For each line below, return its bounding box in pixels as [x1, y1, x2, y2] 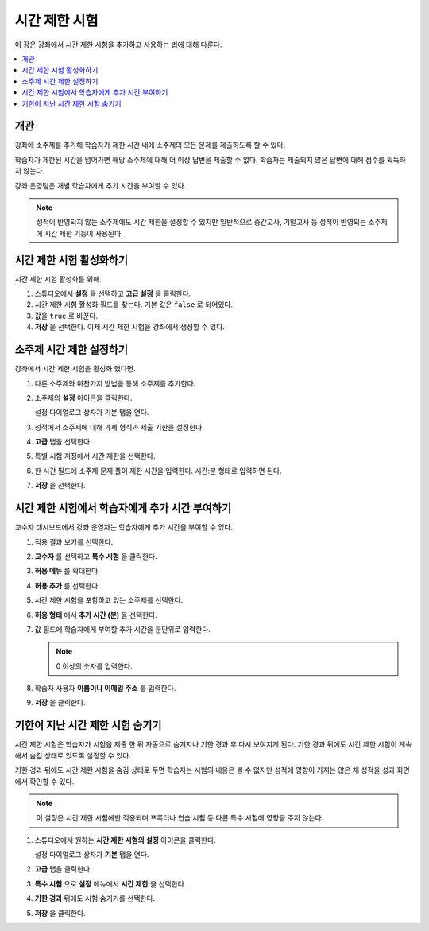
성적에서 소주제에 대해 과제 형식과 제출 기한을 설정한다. [34, 422, 204, 432]
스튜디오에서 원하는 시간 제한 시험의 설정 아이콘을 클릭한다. [34, 835, 216, 844]
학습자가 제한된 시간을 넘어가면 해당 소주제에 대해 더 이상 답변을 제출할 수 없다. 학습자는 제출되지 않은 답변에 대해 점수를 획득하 [14, 155, 407, 165]
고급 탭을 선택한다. [34, 437, 92, 447]
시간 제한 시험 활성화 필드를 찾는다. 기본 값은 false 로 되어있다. [34, 300, 234, 309]
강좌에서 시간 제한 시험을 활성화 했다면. [14, 364, 136, 374]
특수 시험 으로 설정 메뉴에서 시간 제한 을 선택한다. [34, 879, 187, 888]
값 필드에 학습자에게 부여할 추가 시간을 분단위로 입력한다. [34, 624, 211, 634]
